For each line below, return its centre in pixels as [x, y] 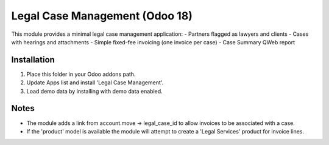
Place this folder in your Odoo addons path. [81, 74]
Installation [33, 60]
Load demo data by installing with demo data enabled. [94, 91]
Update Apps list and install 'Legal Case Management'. [95, 83]
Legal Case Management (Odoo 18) [102, 16]
